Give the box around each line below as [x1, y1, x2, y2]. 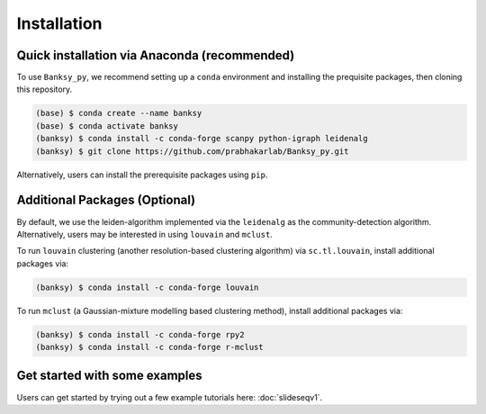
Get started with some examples [16, 368, 202, 383]
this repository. [16, 84, 73, 94]
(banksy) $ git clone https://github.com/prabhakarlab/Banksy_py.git [35, 146, 349, 157]
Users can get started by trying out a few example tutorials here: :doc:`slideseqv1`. [16, 391, 323, 402]
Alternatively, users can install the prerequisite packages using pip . [16, 169, 268, 180]
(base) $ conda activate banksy [35, 121, 179, 130]
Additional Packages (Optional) [16, 193, 196, 208]
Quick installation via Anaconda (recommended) [16, 48, 295, 63]
